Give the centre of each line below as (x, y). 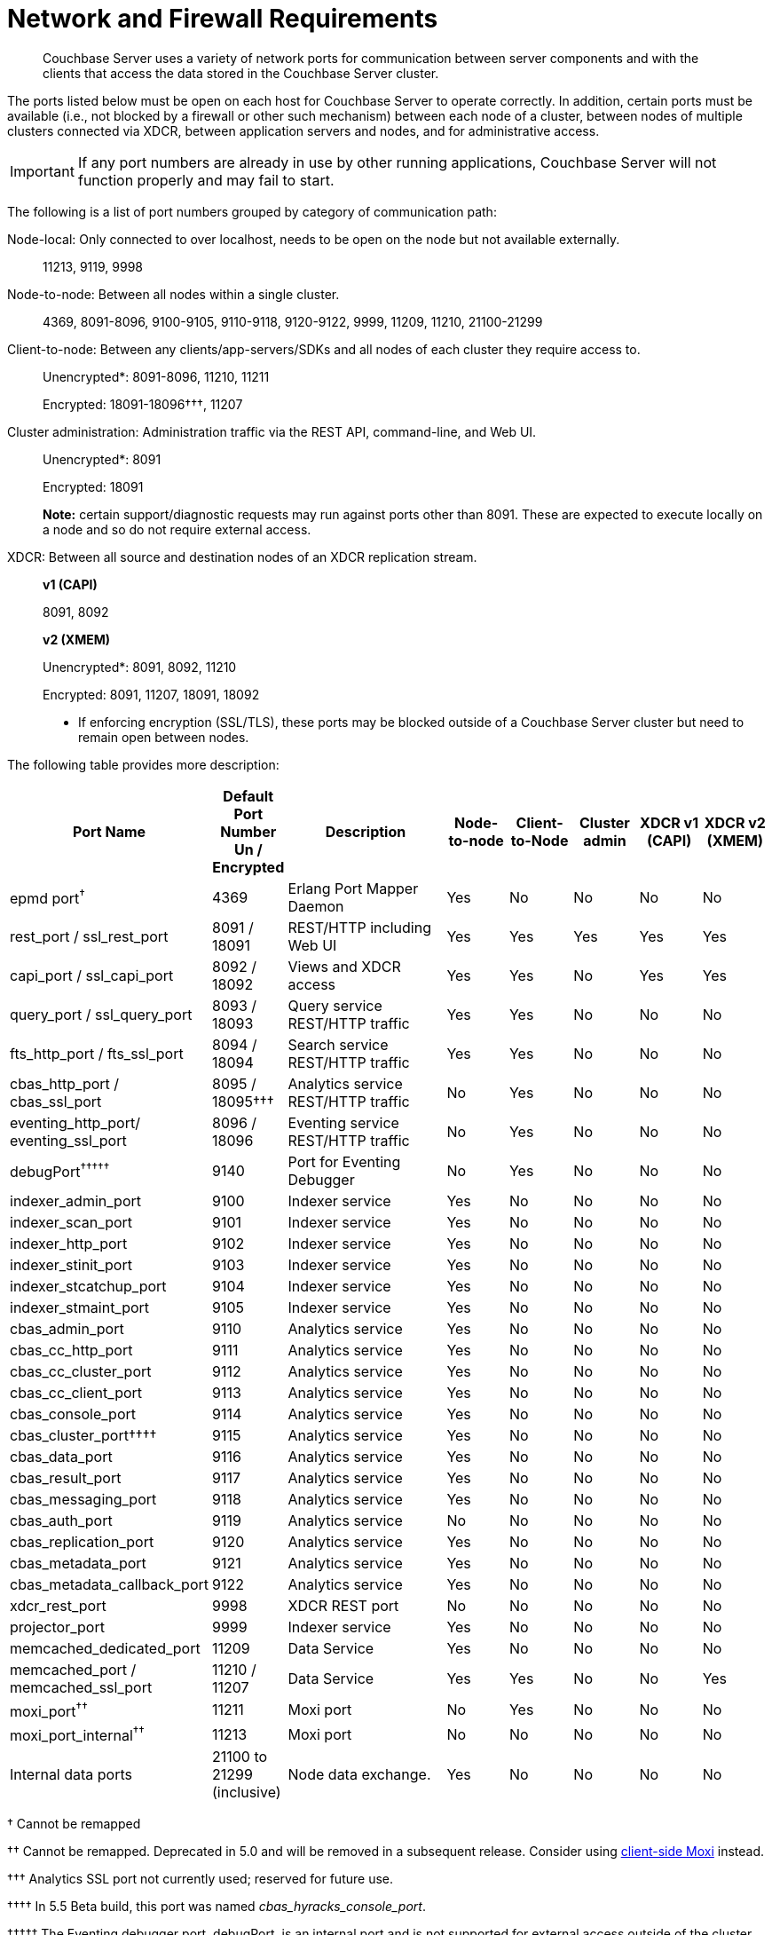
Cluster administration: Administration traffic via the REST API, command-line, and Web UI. (272, 431)
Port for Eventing (344, 1161)
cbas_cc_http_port (71, 1350)
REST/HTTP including (359, 927)
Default (248, 796)
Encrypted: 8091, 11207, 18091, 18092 (151, 694)
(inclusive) (247, 1793)
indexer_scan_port (71, 1222)
